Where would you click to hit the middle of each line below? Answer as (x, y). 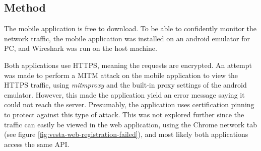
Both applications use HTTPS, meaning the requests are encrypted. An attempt (128, 65)
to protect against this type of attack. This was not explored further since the (124, 114)
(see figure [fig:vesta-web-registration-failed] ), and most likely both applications (126, 134)
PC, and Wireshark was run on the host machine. (81, 48)
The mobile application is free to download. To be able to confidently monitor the (130, 28)
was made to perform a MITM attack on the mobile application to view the (121, 75)
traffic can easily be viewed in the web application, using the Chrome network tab (130, 124)
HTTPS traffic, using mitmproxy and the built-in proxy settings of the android (125, 85)
